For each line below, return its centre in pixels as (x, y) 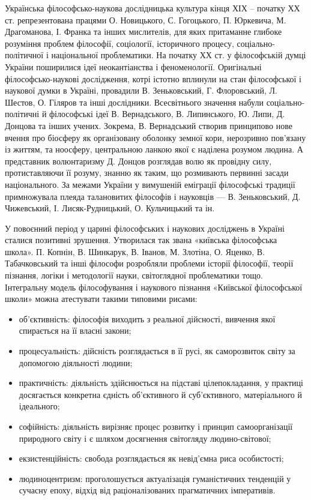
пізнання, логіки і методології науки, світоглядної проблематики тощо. (134, 275)
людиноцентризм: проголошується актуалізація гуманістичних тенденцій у (155, 478)
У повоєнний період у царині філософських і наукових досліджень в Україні (145, 228)
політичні (22, 114)
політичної (24, 55)
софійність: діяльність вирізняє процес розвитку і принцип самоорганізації (156, 426)
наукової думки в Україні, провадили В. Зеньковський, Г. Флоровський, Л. (141, 90)
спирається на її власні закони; (75, 330)
